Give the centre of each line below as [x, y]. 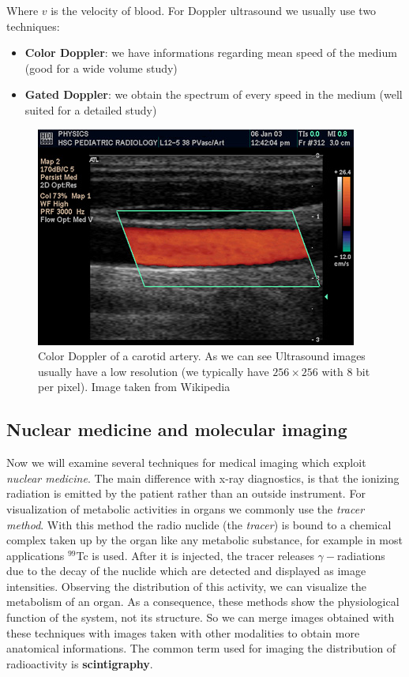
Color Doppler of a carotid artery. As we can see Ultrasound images [202, 356]
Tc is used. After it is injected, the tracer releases [195, 555]
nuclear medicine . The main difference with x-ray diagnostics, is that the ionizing [203, 478]
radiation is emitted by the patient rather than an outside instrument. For [186, 493]
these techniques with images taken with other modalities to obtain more [183, 632]
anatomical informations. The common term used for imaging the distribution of [201, 648]
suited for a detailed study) [91, 109]
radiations [361, 555]
